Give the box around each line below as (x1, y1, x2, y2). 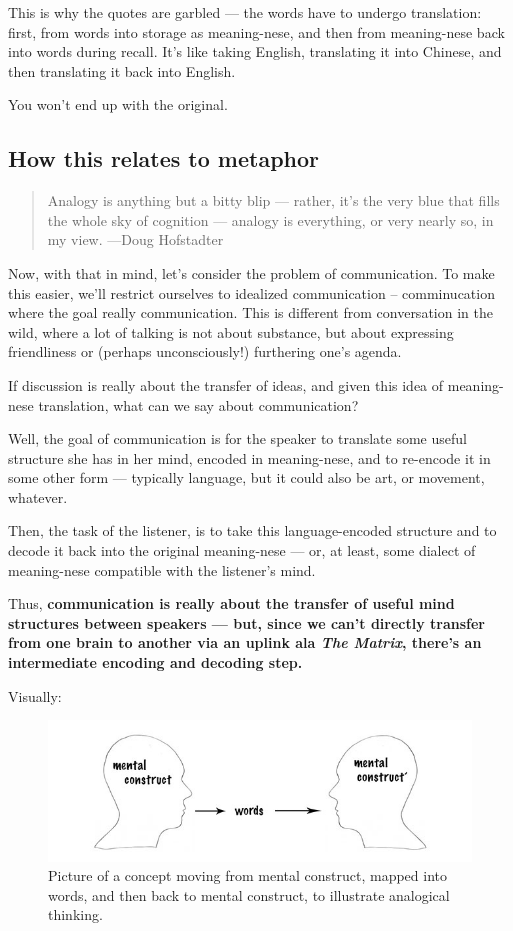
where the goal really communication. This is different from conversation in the (8, 302, 493, 323)
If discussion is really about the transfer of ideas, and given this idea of (8, 374, 444, 395)
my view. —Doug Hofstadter (47, 229, 224, 250)
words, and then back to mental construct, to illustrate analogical (48, 884, 450, 905)
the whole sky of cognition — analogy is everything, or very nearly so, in (47, 209, 494, 230)
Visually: (8, 685, 62, 706)
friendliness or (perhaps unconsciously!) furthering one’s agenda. (8, 341, 402, 362)
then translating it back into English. (8, 60, 236, 81)
